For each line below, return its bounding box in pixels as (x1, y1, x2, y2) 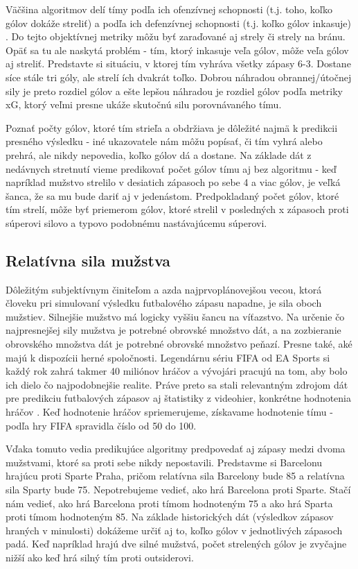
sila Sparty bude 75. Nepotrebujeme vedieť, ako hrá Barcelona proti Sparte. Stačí (6, 482, 351, 497)
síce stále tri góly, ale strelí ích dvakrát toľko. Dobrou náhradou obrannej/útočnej (6, 69, 352, 84)
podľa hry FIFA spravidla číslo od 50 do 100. (6, 418, 197, 432)
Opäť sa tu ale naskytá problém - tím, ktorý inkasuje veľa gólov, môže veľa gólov (6, 42, 349, 57)
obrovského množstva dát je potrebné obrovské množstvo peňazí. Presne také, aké (6, 337, 352, 351)
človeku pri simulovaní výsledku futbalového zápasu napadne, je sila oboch (6, 296, 322, 310)
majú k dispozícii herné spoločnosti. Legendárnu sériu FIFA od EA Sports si (6, 350, 330, 364)
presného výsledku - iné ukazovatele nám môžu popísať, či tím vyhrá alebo (6, 134, 323, 148)
